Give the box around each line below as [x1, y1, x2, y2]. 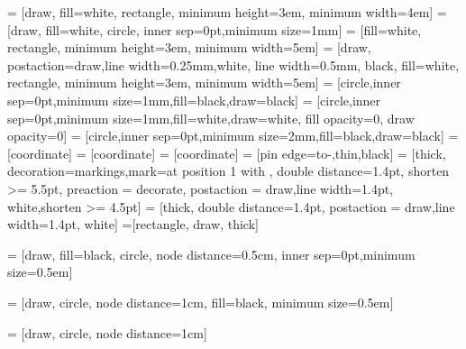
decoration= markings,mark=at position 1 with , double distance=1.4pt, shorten [7, 161, 450, 180]
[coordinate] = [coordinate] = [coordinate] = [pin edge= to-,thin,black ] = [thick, [7, 143, 446, 162]
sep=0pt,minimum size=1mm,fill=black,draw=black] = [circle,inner [7, 90, 381, 109]
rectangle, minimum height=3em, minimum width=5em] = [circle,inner [7, 73, 401, 92]
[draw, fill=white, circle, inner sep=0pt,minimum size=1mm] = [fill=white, [7, 20, 422, 39]
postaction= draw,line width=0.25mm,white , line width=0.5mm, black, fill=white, [7, 55, 460, 74]
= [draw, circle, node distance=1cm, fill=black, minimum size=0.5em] [7, 292, 394, 311]
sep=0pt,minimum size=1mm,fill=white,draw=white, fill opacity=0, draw [7, 108, 415, 127]
